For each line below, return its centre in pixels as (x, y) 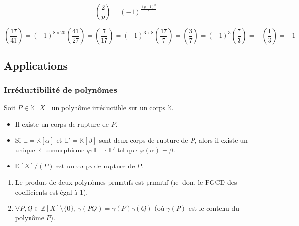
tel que (127, 149)
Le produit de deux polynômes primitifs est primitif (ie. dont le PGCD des (126, 182)
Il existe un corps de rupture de (62, 124)
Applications (36, 66)
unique (25, 149)
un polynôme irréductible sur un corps (108, 107)
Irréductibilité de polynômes (60, 89)
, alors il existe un (221, 140)
